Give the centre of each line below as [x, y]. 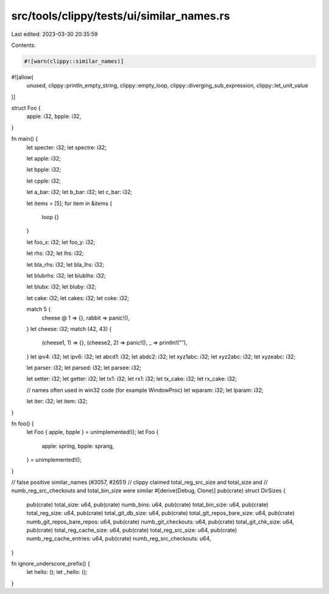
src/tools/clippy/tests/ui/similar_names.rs [121, 16]
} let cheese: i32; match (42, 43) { [69, 329]
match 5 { [39, 309]
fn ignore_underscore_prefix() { [51, 564]
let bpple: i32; [44, 170]
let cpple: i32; [44, 181]
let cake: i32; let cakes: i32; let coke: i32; [78, 298]
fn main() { [25, 139]
